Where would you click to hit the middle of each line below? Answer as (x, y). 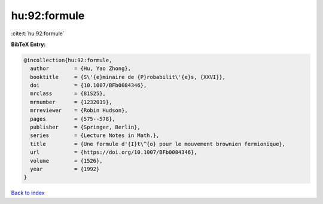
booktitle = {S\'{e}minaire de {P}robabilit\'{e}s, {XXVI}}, (128, 77)
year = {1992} (65, 169)
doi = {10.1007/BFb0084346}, (89, 86)
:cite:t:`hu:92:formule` (38, 34)
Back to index (28, 193)
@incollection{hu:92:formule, (68, 60)
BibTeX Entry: (28, 44)
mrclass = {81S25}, (68, 94)
